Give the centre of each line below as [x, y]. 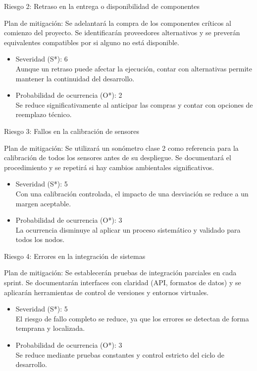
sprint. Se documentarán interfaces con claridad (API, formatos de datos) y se [123, 282]
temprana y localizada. [50, 328]
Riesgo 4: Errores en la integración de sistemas [75, 256]
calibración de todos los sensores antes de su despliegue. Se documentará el [118, 157]
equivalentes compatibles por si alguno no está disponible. [92, 42]
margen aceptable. [43, 203]
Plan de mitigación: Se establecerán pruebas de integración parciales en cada [120, 273]
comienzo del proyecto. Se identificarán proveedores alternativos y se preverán [122, 32]
